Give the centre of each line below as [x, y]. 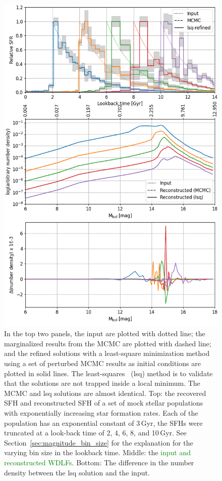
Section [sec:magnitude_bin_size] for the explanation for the [99, 442]
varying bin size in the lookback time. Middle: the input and [97, 452]
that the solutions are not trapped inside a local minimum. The [102, 383]
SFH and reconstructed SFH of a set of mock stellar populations [104, 403]
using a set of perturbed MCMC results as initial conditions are [102, 363]
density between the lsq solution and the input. [77, 472]
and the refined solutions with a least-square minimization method [107, 353]
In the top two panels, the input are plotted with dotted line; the [105, 333]
